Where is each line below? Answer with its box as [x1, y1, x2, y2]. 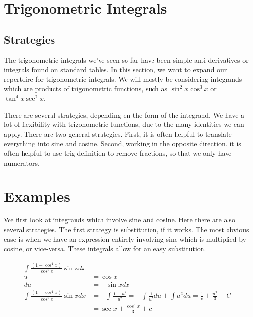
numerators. [4, 157, 40, 168]
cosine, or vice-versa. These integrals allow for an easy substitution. [4, 244, 206, 254]
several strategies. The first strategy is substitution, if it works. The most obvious [4, 224, 249, 234]
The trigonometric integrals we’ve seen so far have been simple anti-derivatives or [4, 54, 249, 65]
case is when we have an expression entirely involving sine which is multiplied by [4, 234, 247, 244]
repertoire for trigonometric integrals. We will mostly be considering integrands [4, 73, 242, 84]
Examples [4, 186, 70, 206]
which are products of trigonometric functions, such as [4, 83, 167, 94]
